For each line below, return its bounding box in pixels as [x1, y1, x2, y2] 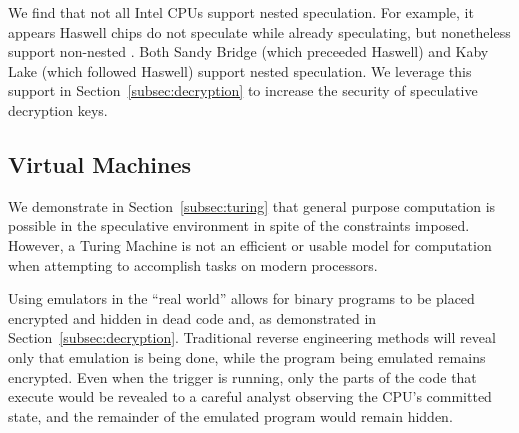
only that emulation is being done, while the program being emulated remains [8, 346, 486, 367]
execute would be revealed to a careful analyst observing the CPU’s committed [8, 386, 492, 407]
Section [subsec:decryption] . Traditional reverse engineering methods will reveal [8, 327, 496, 348]
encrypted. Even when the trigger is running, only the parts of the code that [8, 366, 477, 387]
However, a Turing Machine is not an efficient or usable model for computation [8, 234, 492, 255]
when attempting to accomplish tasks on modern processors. [8, 254, 378, 275]
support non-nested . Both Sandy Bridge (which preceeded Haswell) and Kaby [8, 41, 489, 62]
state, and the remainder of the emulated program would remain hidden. [8, 405, 453, 426]
